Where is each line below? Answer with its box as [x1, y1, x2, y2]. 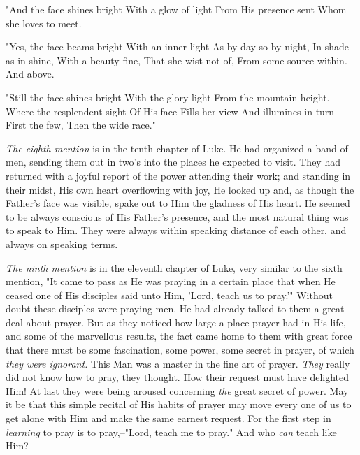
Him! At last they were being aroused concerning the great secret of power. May [6, 383, 349, 398]
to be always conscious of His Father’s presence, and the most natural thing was [6, 209, 349, 224]
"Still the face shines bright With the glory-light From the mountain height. [6, 89, 330, 104]
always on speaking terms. [6, 236, 118, 251]
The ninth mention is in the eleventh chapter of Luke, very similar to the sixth [6, 260, 343, 275]
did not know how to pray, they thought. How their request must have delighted [6, 370, 350, 384]
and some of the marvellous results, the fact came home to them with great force [6, 328, 352, 343]
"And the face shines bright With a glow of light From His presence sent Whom [6, 2, 347, 16]
